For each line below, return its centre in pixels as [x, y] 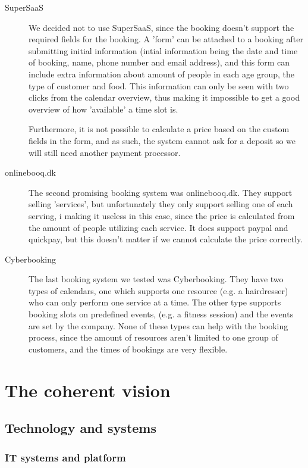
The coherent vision [88, 390]
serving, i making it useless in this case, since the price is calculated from [162, 215]
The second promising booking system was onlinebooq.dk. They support [161, 192]
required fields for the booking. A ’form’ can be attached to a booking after [166, 39]
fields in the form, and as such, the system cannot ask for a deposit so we [162, 140]
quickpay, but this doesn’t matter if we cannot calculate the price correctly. [166, 239]
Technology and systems [81, 428]
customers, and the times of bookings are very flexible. [128, 349]
